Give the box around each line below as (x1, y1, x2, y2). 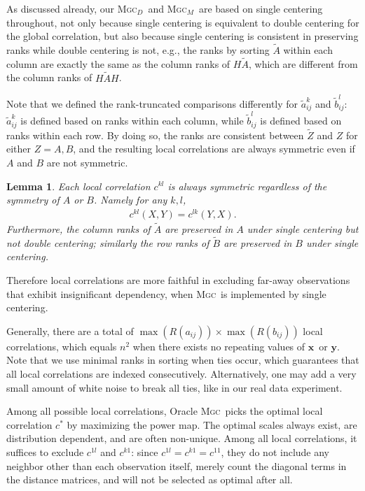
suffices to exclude (6, 445, 84, 460)
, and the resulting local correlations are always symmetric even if (73, 141, 355, 156)
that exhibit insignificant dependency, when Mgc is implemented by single (6, 286, 326, 301)
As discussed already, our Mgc (6, 1, 137, 15)
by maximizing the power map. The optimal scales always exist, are (67, 417, 357, 432)
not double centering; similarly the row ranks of (6, 235, 209, 250)
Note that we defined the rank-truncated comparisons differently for (6, 96, 298, 111)
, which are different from (248, 56, 358, 71)
